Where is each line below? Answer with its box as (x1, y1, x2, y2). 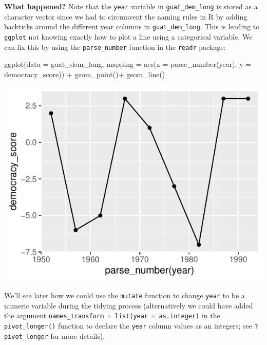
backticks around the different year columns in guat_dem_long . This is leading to (4, 21, 260, 32)
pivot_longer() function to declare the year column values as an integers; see (4, 320, 252, 331)
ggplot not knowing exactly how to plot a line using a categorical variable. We (4, 31, 253, 42)
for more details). (50, 330, 105, 341)
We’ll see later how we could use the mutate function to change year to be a (4, 290, 245, 300)
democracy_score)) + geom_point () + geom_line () (4, 68, 165, 79)
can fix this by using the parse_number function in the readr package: (4, 41, 226, 52)
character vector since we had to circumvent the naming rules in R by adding (4, 11, 247, 22)
